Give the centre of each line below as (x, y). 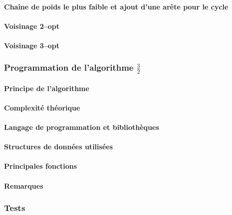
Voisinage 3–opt (32, 45)
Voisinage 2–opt (32, 26)
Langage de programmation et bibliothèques (82, 127)
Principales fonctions (41, 166)
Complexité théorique (42, 107)
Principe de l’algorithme (47, 88)
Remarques (24, 185)
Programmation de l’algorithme (69, 67)
